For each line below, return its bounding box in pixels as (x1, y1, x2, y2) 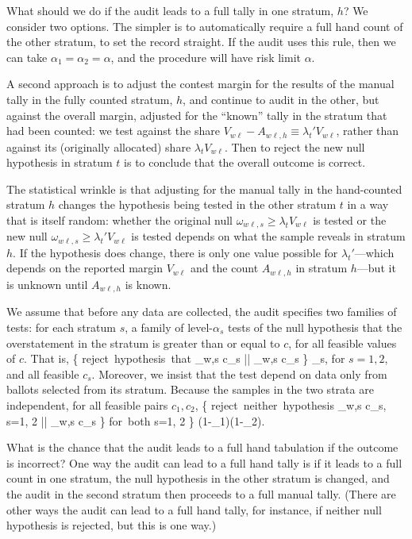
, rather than (336, 122, 399, 139)
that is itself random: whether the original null (6, 211, 233, 228)
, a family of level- (125, 318, 214, 335)
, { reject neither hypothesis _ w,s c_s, (194, 396, 387, 413)
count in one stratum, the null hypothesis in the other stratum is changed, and (6, 470, 390, 487)
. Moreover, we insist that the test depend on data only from (91, 365, 387, 382)
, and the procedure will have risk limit (110, 48, 301, 65)
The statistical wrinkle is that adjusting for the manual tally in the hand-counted (6, 180, 402, 197)
